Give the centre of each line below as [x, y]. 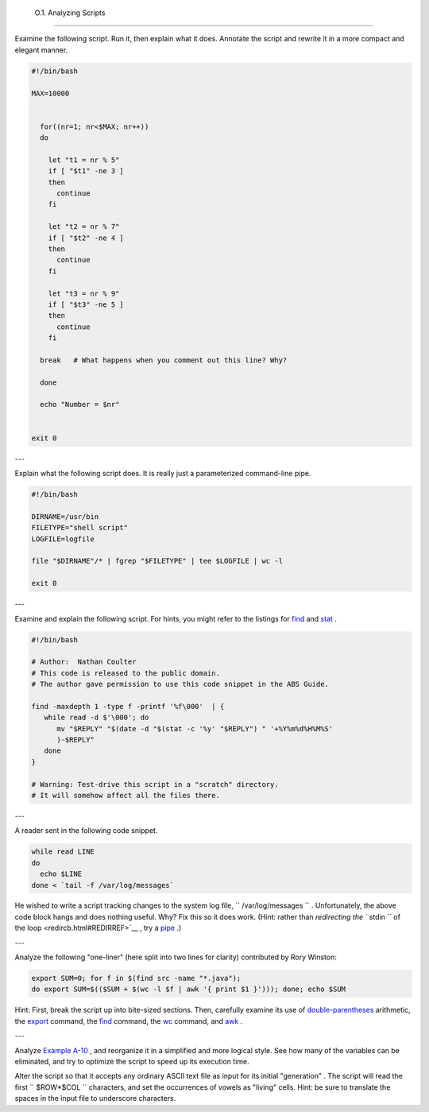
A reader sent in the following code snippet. [86, 831]
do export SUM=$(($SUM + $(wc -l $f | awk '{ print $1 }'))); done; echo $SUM [188, 989]
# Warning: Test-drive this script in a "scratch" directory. [155, 784]
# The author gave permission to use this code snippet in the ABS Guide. [180, 684]
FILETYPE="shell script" [80, 528]
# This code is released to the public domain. [126, 673]
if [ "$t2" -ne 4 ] [86, 238]
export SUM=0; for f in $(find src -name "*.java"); [136, 978]
